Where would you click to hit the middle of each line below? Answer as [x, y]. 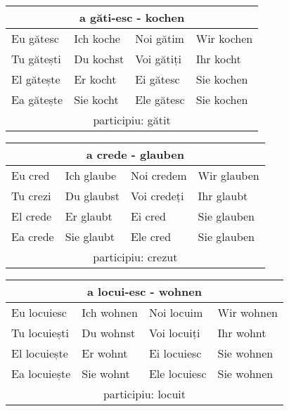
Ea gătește [37, 99]
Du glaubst [92, 196]
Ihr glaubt [223, 196]
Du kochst [99, 59]
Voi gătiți [158, 59]
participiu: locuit [144, 394]
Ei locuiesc [175, 353]
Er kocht [95, 79]
